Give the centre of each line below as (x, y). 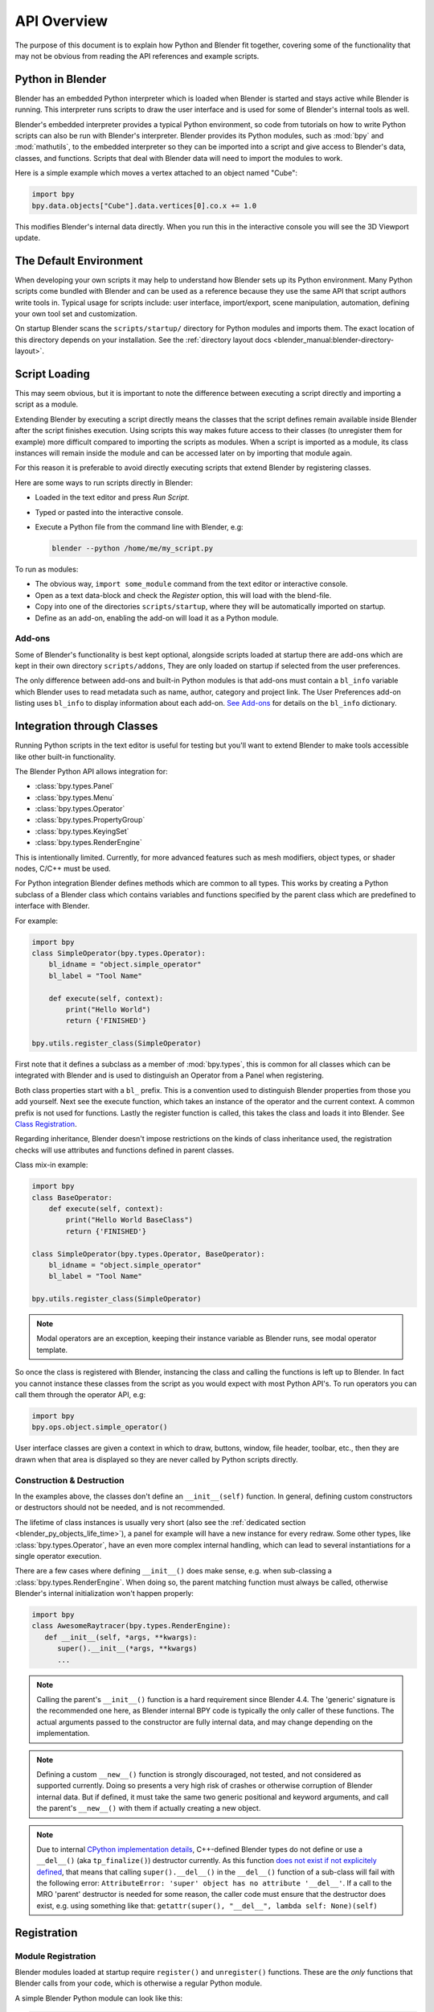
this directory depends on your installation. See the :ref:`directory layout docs (143, 340)
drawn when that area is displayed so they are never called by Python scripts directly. (157, 1459)
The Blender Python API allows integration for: (91, 771)
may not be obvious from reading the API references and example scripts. (137, 56)
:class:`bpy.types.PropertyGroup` (90, 820)
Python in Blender (61, 79)
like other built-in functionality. (66, 757)
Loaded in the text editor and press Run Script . (112, 497)
